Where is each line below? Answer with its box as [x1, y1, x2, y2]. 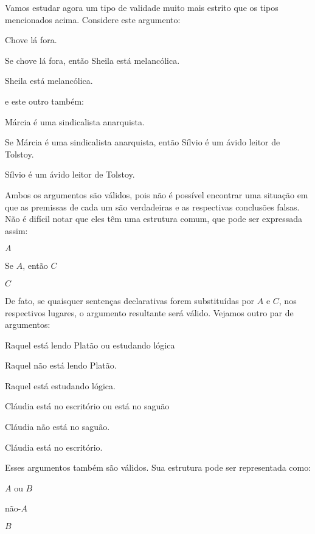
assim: [5, 224, 28, 237]
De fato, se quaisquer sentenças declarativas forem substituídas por [5, 294, 255, 307]
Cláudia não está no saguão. [5, 420, 110, 433]
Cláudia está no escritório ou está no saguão [5, 400, 170, 412]
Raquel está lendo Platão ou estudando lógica [5, 338, 175, 351]
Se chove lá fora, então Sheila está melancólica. [5, 54, 180, 66]
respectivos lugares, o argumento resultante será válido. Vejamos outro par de [5, 306, 294, 319]
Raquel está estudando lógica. [5, 379, 116, 392]
